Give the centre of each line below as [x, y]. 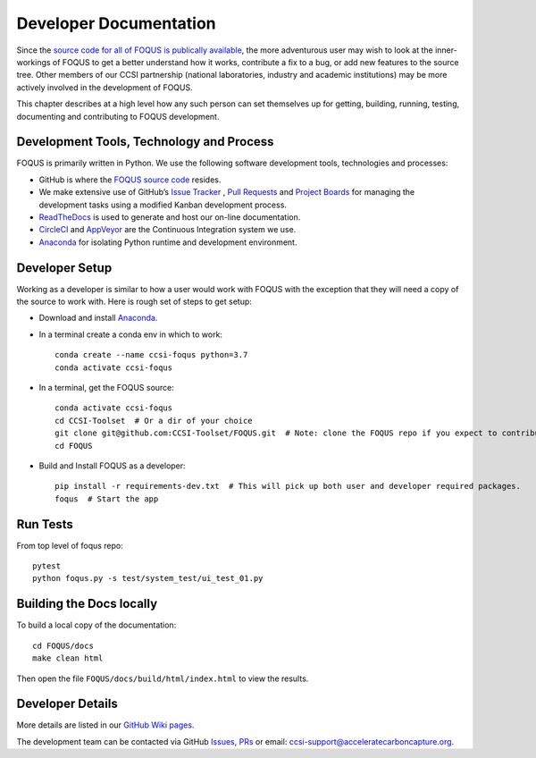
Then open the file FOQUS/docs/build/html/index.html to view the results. [163, 678]
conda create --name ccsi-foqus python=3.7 [151, 355]
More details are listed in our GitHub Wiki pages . [105, 725]
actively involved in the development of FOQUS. [105, 87]
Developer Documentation [116, 23]
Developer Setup [64, 268]
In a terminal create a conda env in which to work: [131, 334]
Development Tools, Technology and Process [145, 142]
